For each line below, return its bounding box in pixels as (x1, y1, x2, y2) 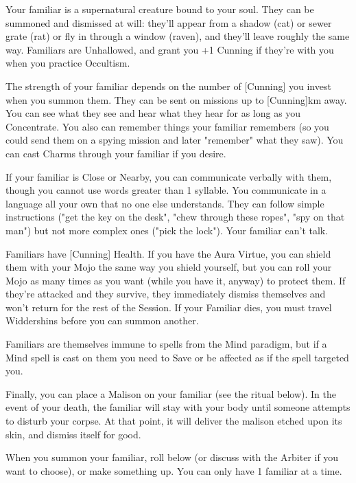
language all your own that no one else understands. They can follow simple (5, 196, 324, 210)
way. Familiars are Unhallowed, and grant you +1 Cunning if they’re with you (5, 42, 334, 56)
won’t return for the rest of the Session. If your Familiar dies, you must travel (5, 300, 332, 314)
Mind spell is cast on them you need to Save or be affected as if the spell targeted (5, 350, 349, 364)
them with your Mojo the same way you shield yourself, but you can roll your (5, 260, 332, 274)
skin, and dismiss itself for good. (5, 427, 141, 441)
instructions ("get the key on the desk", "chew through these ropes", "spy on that (5, 210, 345, 224)
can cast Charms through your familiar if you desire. (5, 146, 226, 160)
